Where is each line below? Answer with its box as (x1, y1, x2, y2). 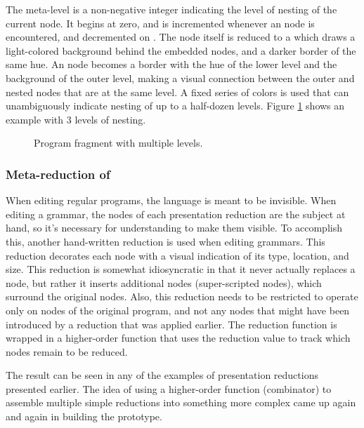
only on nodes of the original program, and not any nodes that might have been (6, 302, 350, 317)
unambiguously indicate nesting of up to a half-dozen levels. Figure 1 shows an (6, 98, 345, 113)
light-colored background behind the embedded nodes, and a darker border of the (6, 43, 356, 58)
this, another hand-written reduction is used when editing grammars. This (6, 234, 325, 248)
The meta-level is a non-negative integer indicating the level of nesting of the (6, 2, 337, 16)
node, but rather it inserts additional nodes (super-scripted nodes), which (6, 275, 322, 290)
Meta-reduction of (6, 165, 110, 182)
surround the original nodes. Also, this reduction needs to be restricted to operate (6, 289, 358, 304)
